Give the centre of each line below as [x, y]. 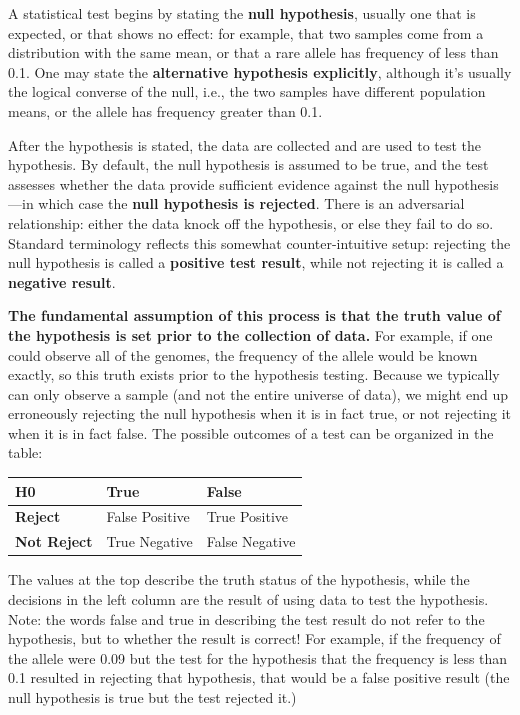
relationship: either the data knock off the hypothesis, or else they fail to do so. [251, 222]
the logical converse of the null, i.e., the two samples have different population [247, 91]
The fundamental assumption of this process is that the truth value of [254, 315]
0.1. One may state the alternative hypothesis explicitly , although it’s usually [260, 71]
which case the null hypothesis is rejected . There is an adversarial [251, 203]
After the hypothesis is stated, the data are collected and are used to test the [245, 144]
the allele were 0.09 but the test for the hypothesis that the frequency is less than [258, 657]
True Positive [247, 516]
